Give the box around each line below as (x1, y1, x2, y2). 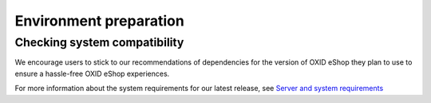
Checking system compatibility (14, 35, 184, 50)
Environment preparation (14, 12, 185, 30)
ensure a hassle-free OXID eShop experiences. (14, 69, 170, 78)
